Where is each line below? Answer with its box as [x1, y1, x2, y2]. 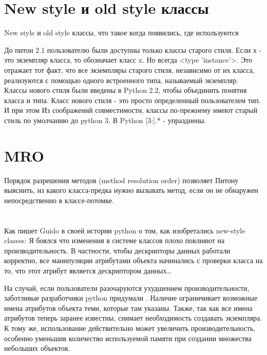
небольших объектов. [4, 343, 70, 353]
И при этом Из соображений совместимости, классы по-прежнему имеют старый [4, 105, 258, 115]
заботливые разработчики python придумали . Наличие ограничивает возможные [4, 292, 258, 303]
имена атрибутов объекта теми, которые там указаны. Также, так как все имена [4, 302, 253, 313]
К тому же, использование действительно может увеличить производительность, [4, 322, 256, 333]
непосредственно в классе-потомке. [4, 194, 114, 205]
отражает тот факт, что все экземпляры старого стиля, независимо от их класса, [4, 64, 255, 75]
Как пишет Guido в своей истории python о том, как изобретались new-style [4, 225, 245, 235]
